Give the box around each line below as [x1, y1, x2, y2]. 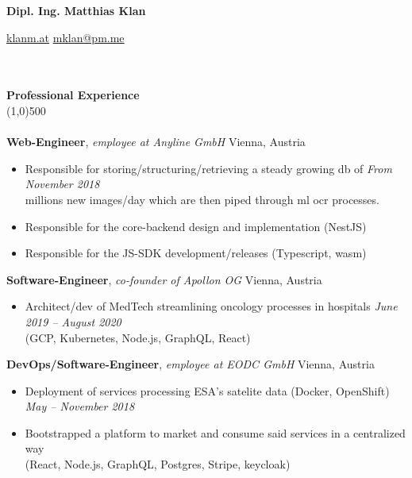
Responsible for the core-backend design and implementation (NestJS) [25, 218, 367, 234]
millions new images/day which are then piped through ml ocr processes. [25, 191, 379, 207]
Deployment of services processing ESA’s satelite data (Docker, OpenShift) [25, 382, 390, 399]
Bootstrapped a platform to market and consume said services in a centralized [25, 424, 406, 441]
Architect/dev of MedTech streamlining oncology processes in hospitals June [25, 298, 398, 314]
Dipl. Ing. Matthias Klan [6, 2, 146, 18]
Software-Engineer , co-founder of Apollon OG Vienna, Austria [6, 271, 322, 287]
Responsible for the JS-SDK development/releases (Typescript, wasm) [25, 245, 367, 261]
